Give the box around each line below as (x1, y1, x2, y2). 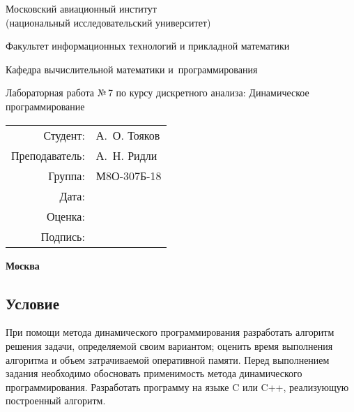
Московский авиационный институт (6, 1, 157, 15)
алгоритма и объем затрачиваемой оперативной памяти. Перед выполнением (6, 352, 330, 367)
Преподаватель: (11, 147, 85, 163)
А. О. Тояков (95, 126, 160, 143)
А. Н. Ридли (95, 147, 157, 163)
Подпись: (40, 228, 85, 244)
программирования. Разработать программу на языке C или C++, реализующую (6, 379, 349, 394)
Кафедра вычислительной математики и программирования (6, 61, 258, 76)
